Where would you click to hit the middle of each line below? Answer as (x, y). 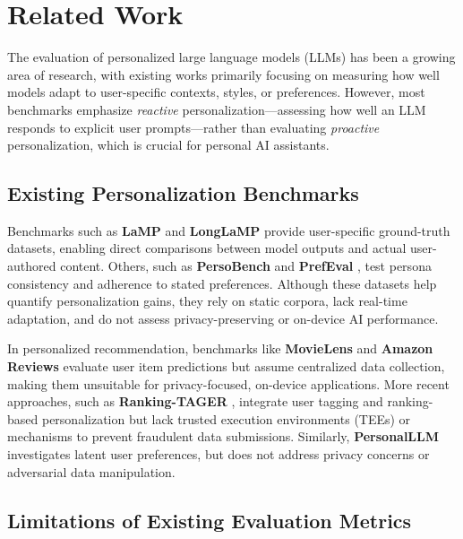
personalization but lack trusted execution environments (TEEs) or (226, 418)
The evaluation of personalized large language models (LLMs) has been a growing (231, 57)
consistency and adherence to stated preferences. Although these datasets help (222, 283)
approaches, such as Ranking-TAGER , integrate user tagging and (195, 401)
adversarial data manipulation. (91, 471)
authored (32, 266)
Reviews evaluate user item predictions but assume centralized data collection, (226, 366)
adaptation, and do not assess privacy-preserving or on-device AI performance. (223, 318)
